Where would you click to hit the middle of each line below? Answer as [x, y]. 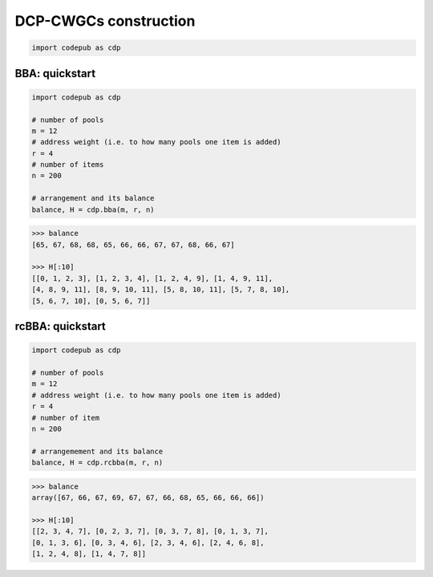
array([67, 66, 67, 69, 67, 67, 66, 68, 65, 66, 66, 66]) [148, 498]
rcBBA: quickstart [60, 326]
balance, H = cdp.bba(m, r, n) [93, 209]
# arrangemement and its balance [97, 451]
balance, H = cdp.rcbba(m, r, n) [97, 463]
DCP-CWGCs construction [105, 21]
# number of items [68, 165]
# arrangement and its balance [93, 198]
